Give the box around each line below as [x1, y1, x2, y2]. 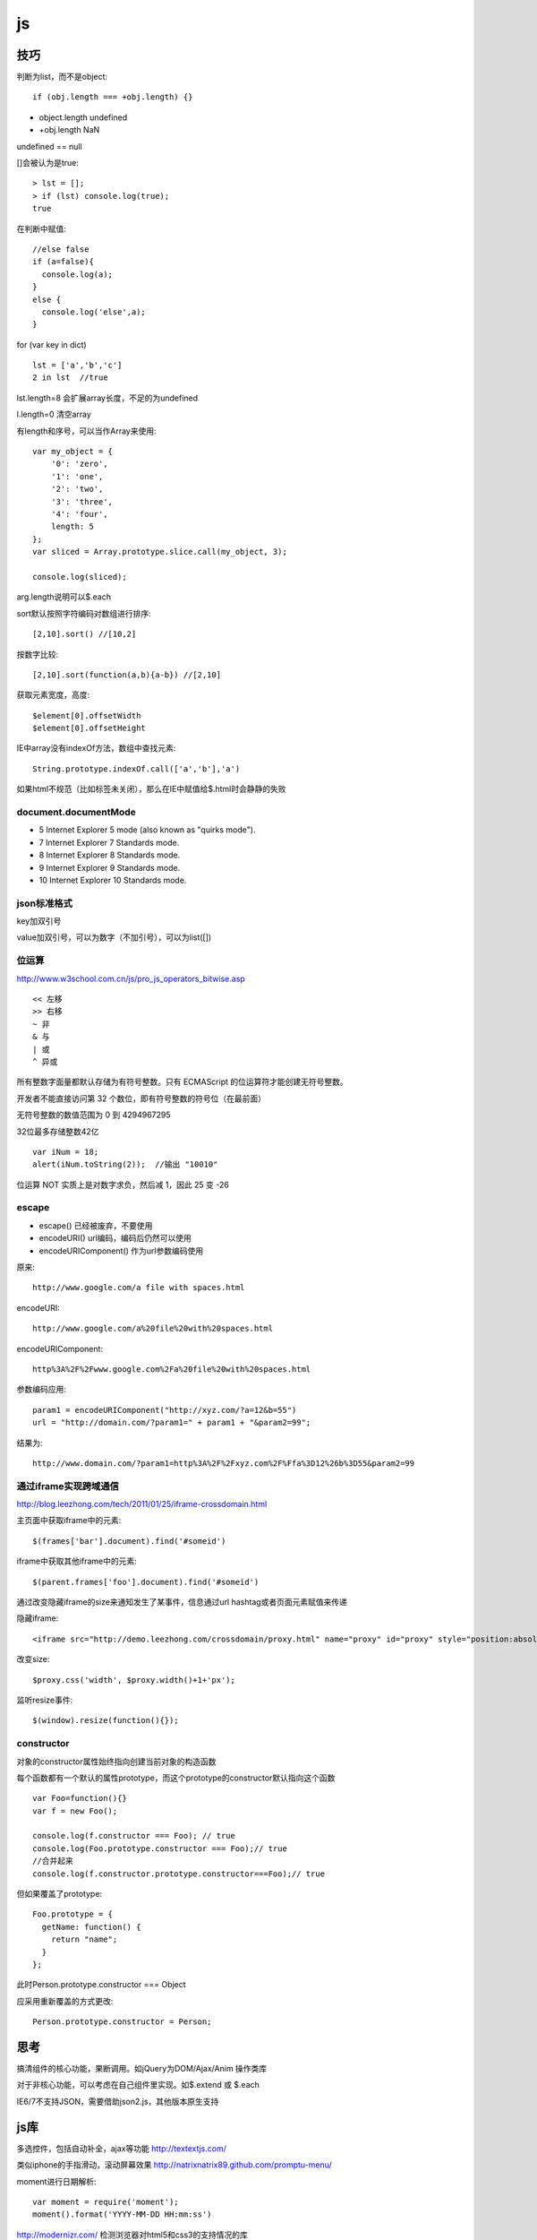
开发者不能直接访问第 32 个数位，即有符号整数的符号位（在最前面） [16, 1093, 267, 1104]
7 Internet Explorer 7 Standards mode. [38, 837, 180, 848]
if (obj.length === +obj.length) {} [32, 92, 193, 102]
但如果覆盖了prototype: [16, 1889, 103, 1900]
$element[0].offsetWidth [32, 711, 141, 720]
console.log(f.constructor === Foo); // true [32, 1831, 236, 1841]
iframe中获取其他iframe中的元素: [16, 1555, 138, 1567]
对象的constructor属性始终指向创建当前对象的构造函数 [16, 1756, 217, 1767]
